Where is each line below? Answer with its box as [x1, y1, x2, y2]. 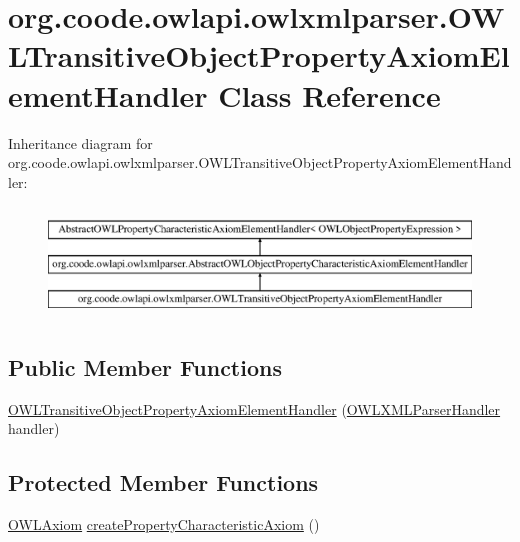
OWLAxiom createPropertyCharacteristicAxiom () [8, 514, 320, 535]
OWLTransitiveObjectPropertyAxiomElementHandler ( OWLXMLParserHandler [8, 398, 501, 419]
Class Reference [218, 74, 441, 115]
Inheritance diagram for [8, 132, 153, 153]
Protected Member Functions [8, 467, 319, 498]
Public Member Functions [8, 352, 282, 383]
